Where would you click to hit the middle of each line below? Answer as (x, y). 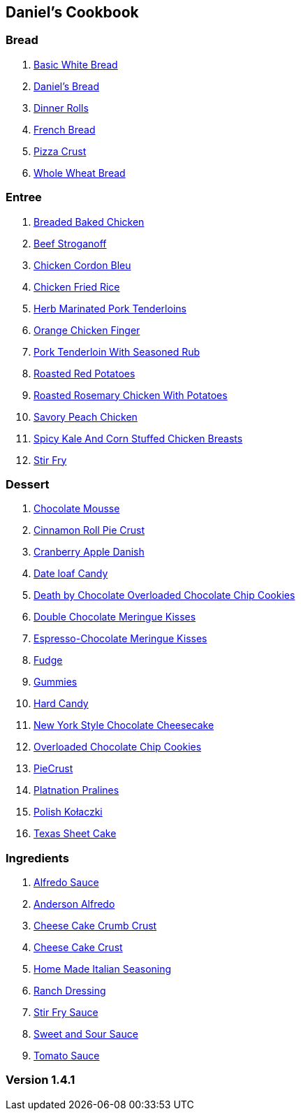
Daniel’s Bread (67, 86)
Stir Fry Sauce (66, 1013)
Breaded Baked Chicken (89, 222)
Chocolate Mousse (77, 509)
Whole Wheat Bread (80, 173)
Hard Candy (61, 704)
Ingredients (37, 858)
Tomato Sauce (67, 1056)
